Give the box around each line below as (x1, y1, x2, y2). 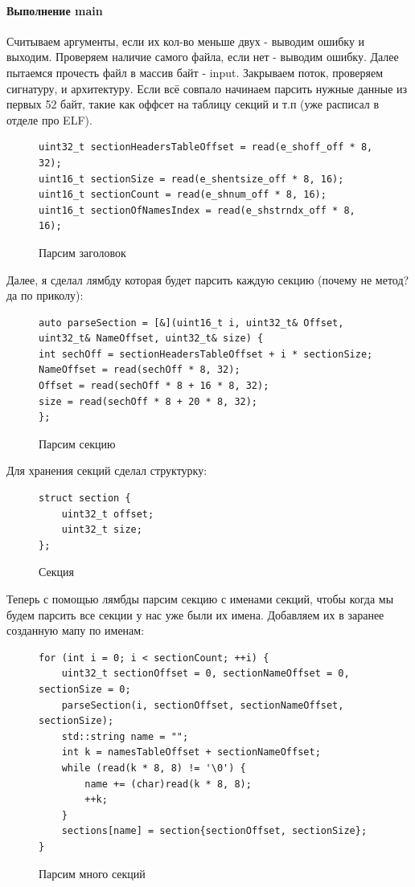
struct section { (39, 493, 131, 505)
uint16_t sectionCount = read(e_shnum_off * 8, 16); (39, 189, 327, 201)
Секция (39, 563, 74, 580)
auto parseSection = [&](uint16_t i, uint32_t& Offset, (39, 317, 344, 329)
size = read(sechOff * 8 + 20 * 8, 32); (39, 395, 258, 407)
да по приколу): (6, 287, 84, 304)
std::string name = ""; (61, 730, 189, 742)
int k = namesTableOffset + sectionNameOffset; (61, 746, 321, 758)
